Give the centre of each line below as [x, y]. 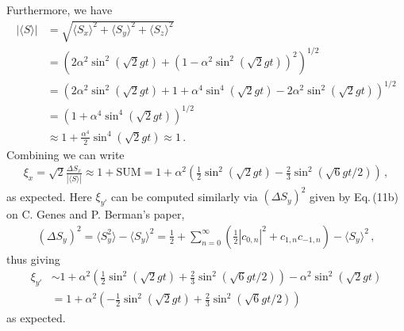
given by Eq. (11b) [354, 196]
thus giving [33, 259]
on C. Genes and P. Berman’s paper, [96, 214]
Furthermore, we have [60, 10]
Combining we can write [65, 154]
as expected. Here [49, 196]
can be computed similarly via [184, 196]
